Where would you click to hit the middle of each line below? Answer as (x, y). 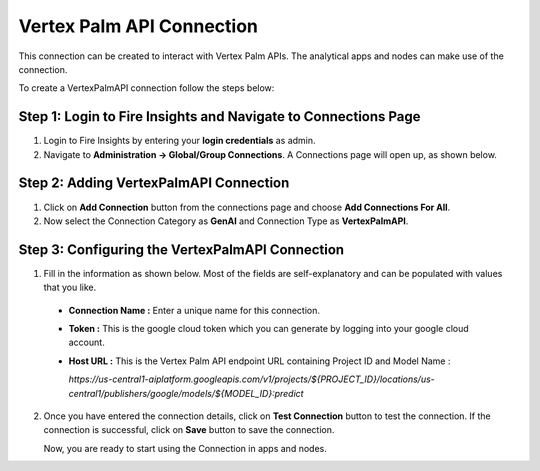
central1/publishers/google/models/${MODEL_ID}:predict (186, 393)
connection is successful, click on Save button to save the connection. (189, 430)
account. (86, 342)
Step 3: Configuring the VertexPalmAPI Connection (181, 249)
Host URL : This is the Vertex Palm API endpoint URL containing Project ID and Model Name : (259, 361)
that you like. (70, 287)
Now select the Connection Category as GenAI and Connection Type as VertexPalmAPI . (226, 221)
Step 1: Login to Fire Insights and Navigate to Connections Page (219, 116)
